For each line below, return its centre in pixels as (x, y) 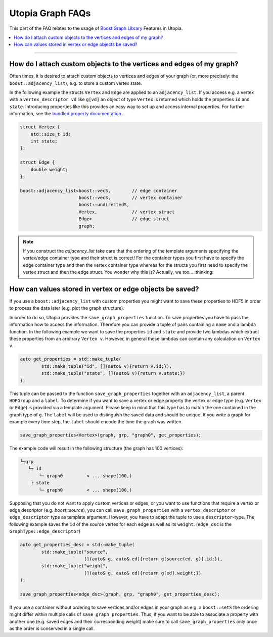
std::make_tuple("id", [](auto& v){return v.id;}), (107, 366)
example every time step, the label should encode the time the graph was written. (96, 422)
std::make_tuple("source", (75, 552)
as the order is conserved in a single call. (52, 628)
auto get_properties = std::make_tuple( (71, 359)
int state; (44, 141)
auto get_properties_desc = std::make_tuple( (77, 545)
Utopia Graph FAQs (50, 13)
